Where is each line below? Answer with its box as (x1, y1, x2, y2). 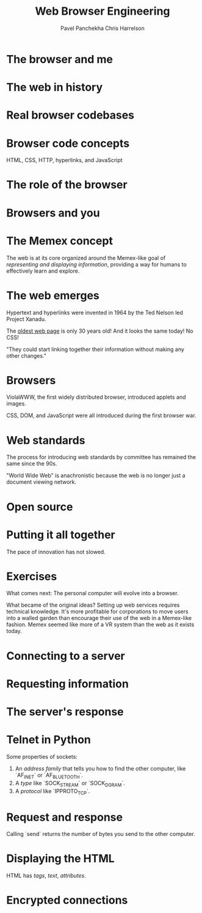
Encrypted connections (6, 893, 128, 907)
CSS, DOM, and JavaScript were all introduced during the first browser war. (6, 412, 197, 420)
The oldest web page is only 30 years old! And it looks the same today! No (6, 327, 193, 335)
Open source (6, 500, 73, 514)
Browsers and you (6, 206, 100, 220)
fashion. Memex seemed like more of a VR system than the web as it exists (6, 621, 195, 628)
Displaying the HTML (6, 852, 115, 866)
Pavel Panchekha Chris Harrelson (60, 24, 145, 32)
